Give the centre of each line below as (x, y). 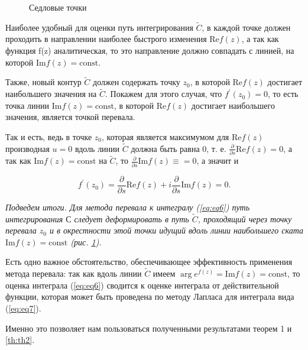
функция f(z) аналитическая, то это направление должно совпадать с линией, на (150, 50)
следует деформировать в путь (132, 218)
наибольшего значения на (51, 94)
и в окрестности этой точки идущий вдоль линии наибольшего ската (176, 230)
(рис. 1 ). (86, 242)
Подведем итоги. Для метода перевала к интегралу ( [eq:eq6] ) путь (128, 207)
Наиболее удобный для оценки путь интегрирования (99, 27)
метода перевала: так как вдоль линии (74, 273)
